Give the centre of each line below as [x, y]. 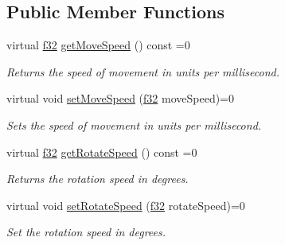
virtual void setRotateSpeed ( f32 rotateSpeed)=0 [126, 205]
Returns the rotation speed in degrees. [98, 179]
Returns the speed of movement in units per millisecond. [143, 71]
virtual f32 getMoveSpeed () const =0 [98, 45]
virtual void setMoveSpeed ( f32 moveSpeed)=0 [121, 98]
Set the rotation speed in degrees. [86, 232]
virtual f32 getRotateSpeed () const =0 [102, 152]
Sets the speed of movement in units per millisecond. [134, 124]
